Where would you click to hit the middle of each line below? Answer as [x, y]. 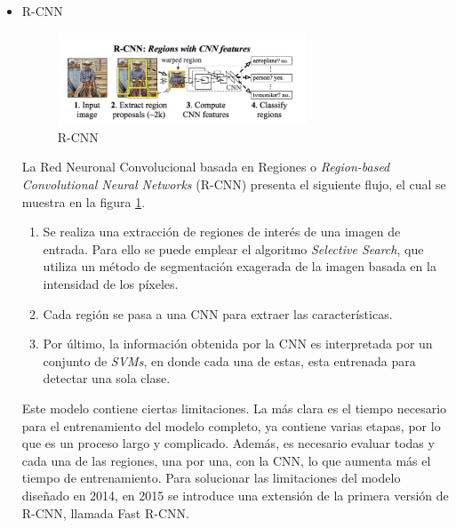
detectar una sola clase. [107, 378]
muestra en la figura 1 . [84, 201]
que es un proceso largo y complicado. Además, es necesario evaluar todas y [228, 443]
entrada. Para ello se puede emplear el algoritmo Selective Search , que [233, 248]
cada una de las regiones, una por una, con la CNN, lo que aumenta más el [226, 460]
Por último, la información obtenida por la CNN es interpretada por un [238, 344]
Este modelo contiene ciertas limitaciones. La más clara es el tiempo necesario [234, 408]
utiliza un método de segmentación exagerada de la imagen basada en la [240, 266]
